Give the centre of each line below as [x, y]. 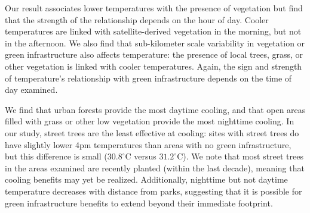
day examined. [31, 90]
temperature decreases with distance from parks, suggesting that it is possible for [154, 191]
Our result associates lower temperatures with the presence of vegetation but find [154, 8]
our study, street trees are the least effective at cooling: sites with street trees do [152, 132]
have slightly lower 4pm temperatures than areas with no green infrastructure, [148, 144]
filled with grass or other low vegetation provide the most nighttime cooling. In [150, 121]
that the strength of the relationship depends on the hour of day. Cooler [137, 19]
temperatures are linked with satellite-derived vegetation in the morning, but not [153, 31]
